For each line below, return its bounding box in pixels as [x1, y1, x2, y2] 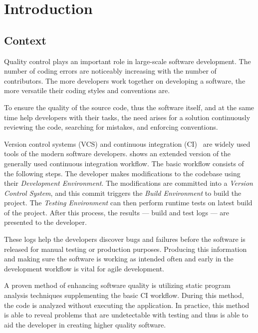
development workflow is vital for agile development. [4, 263, 164, 273]
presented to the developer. [4, 217, 87, 227]
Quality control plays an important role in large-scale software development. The [4, 56, 251, 66]
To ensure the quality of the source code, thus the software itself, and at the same [4, 102, 255, 112]
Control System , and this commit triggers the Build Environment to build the [4, 187, 242, 198]
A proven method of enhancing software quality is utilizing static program [4, 280, 231, 290]
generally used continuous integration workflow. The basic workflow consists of [4, 158, 244, 168]
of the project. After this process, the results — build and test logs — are [4, 207, 230, 217]
